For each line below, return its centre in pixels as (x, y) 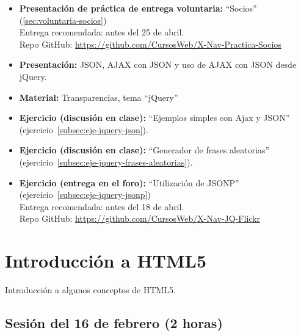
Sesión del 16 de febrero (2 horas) (114, 323)
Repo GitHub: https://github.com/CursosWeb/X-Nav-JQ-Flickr (140, 218)
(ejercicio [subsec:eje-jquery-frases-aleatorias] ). (106, 162)
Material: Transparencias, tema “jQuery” (99, 97)
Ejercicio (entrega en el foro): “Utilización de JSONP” (129, 182)
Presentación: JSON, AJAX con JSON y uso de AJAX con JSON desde (158, 64)
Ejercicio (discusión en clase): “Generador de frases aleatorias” (144, 150)
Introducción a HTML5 (106, 261)
